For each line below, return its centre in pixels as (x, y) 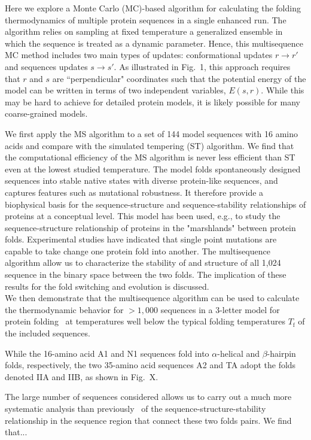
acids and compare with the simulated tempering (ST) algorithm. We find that (150, 145)
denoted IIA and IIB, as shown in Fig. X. (82, 376)
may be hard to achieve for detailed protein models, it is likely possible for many (153, 101)
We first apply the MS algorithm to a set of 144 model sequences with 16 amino (151, 133)
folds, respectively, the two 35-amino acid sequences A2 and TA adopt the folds (150, 365)
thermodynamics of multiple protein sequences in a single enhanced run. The (146, 19)
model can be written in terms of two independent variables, (115, 90)
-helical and (239, 353)
